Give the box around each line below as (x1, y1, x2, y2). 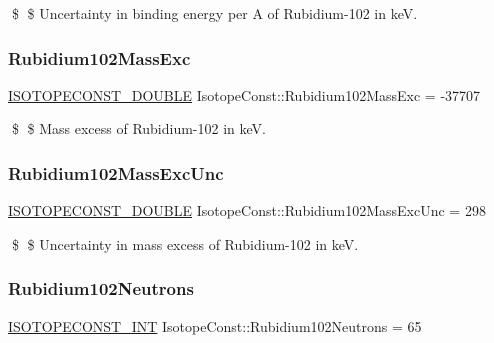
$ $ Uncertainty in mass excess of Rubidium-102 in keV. (11, 233, 359, 254)
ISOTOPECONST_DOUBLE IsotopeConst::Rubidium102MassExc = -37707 (8, 84, 481, 105)
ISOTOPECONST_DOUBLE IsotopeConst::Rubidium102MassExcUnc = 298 (8, 200, 486, 221)
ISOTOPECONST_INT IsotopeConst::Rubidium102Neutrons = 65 (8, 315, 422, 336)
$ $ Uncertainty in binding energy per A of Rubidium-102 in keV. (11, 3, 418, 23)
